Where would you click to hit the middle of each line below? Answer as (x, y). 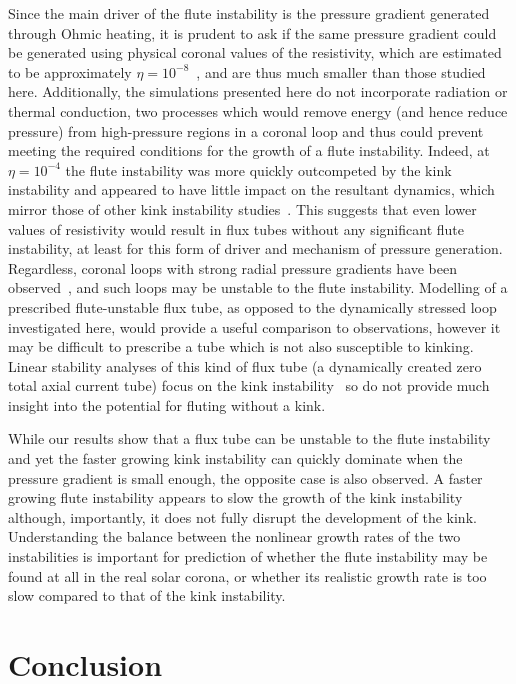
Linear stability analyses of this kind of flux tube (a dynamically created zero (245, 365)
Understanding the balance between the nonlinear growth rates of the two (234, 536)
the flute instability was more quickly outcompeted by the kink (258, 169)
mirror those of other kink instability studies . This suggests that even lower (242, 208)
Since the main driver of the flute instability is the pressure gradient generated (249, 13)
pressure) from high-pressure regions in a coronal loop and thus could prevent (246, 130)
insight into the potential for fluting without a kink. (167, 404)
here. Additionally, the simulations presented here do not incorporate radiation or (258, 91)
